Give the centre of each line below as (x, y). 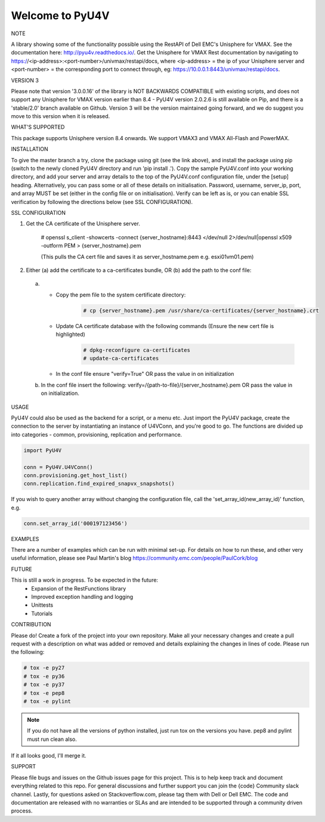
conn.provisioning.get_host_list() (75, 475)
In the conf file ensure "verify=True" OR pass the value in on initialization (145, 374)
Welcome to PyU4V (60, 16)
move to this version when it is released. (61, 116)
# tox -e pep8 (44, 693)
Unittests (42, 605)
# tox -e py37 (44, 685)
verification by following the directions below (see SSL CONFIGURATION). (102, 202)
